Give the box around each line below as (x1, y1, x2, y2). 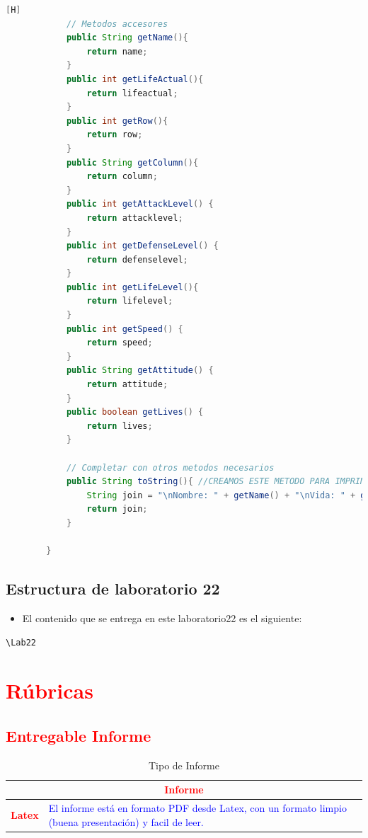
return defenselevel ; (86, 254, 188, 265)
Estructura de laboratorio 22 (6, 578, 220, 599)
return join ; (86, 504, 148, 515)
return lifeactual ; (86, 88, 178, 98)
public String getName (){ (66, 33, 188, 43)
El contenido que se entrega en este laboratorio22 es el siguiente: (22, 610, 302, 625)
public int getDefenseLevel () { (66, 241, 219, 251)
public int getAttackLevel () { (66, 199, 214, 209)
